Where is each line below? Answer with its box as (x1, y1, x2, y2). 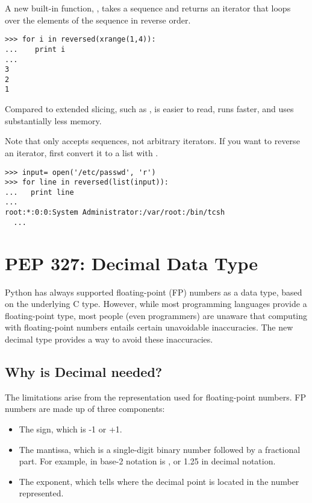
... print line (5, 188, 74, 197)
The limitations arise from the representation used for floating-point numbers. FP (5, 390, 306, 403)
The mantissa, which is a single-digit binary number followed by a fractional (19, 443, 301, 455)
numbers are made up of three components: (5, 402, 165, 415)
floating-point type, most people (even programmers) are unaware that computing (5, 309, 308, 321)
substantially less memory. (5, 114, 102, 127)
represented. (19, 487, 64, 499)
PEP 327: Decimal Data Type (5, 250, 258, 275)
